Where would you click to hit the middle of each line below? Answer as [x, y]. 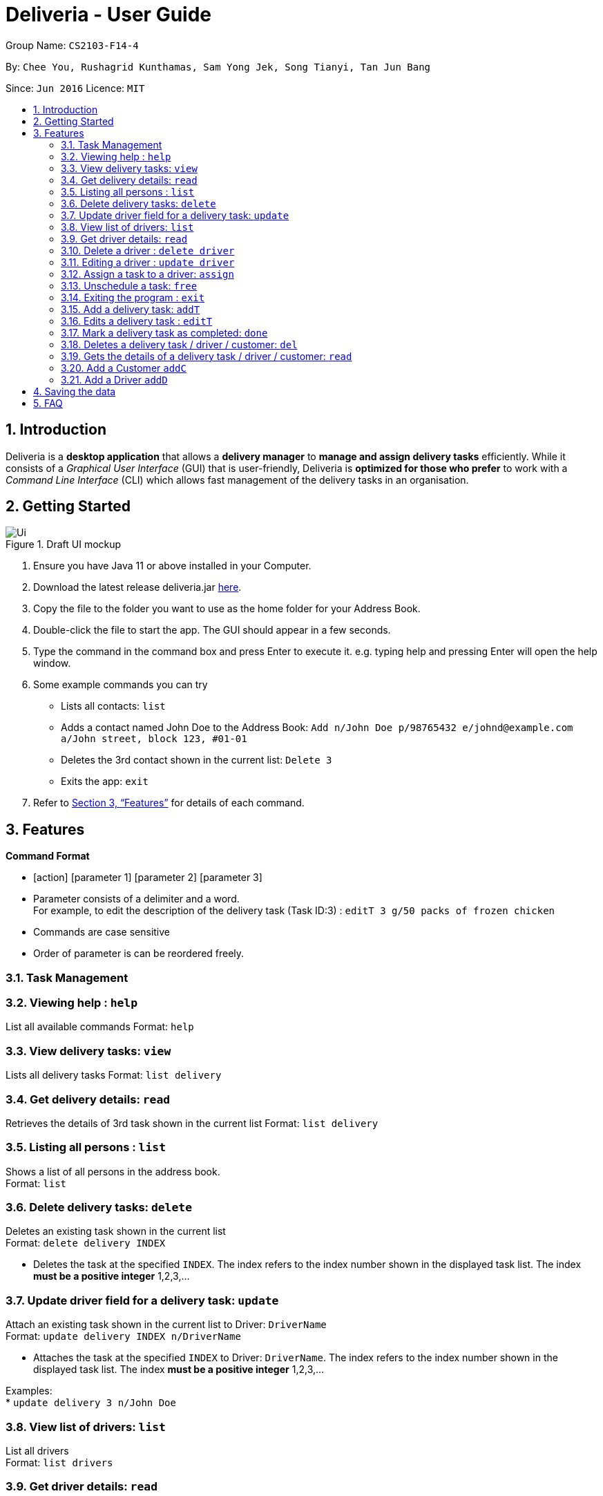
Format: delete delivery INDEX [86, 1243]
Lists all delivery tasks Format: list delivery [114, 1075]
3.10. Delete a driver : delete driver [148, 250]
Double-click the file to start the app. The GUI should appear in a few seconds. [212, 630]
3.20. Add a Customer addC [124, 368]
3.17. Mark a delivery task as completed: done [164, 332]
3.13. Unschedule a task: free [129, 285]
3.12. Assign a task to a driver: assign [147, 274]
